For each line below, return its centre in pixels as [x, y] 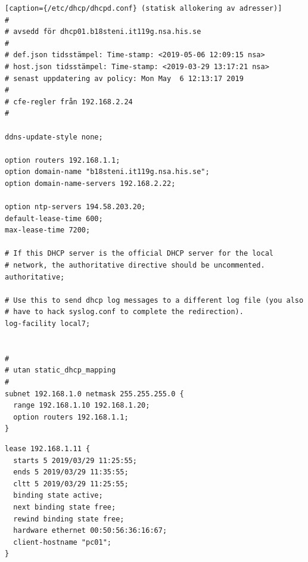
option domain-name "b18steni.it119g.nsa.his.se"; [107, 172]
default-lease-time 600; [54, 218]
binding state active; [58, 496]
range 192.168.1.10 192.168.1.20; [82, 406]
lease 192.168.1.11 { [48, 448]
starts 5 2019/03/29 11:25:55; [75, 460]
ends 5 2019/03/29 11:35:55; [71, 472]
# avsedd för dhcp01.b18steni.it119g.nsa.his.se [103, 32]
